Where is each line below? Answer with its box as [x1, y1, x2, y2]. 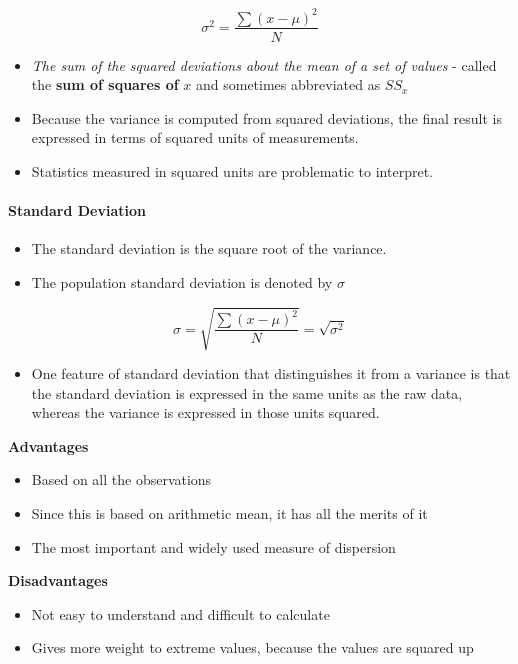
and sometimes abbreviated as [195, 74, 381, 95]
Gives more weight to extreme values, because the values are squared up [31, 637, 474, 658]
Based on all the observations [31, 469, 212, 490]
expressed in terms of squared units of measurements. [31, 127, 359, 148]
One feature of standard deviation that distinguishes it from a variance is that [31, 363, 511, 384]
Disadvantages [8, 570, 108, 591]
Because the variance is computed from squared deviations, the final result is [31, 107, 502, 128]
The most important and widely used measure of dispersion [31, 536, 396, 557]
